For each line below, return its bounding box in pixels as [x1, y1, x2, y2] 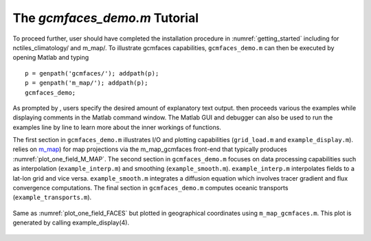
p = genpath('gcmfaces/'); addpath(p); [25, 69, 159, 77]
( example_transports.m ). [12, 193, 92, 202]
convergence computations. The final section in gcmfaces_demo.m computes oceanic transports [12, 184, 289, 192]
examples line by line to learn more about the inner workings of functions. [12, 123, 221, 131]
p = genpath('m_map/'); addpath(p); [25, 79, 148, 87]
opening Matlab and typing [12, 54, 89, 62]
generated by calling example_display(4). [12, 218, 130, 227]
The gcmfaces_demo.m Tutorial [12, 10, 199, 25]
